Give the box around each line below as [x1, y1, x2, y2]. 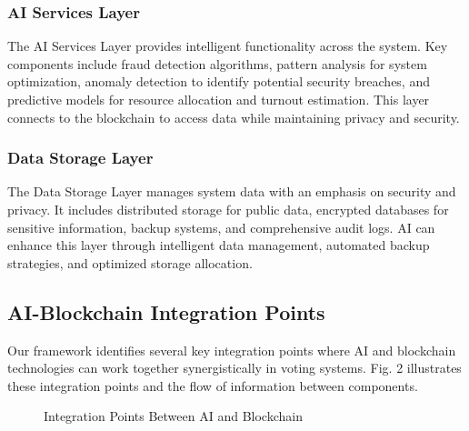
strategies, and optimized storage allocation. [7, 253, 253, 272]
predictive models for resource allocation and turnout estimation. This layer [7, 90, 430, 108]
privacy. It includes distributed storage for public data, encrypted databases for [7, 200, 449, 218]
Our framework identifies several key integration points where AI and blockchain [7, 340, 456, 359]
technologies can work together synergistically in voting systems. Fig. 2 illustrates [7, 358, 462, 377]
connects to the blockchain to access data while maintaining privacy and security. [7, 107, 460, 126]
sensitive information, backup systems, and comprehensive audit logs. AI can [7, 217, 435, 236]
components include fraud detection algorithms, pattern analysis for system [7, 54, 427, 73]
